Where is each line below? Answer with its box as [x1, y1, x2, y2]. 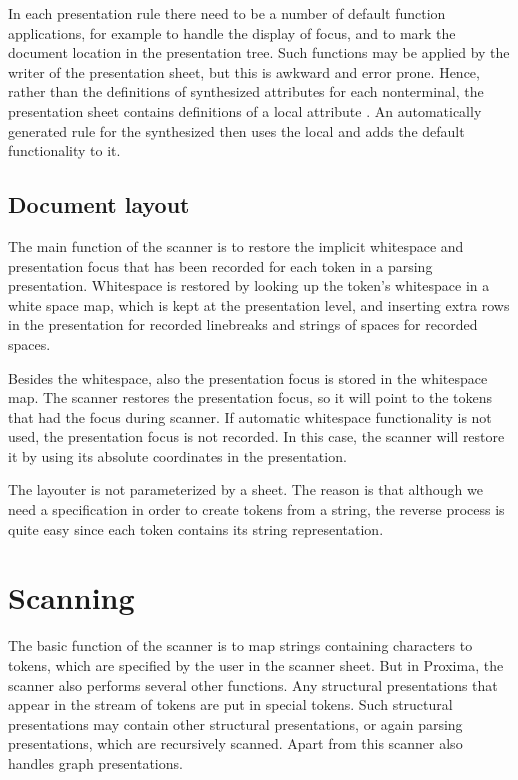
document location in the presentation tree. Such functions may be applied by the [8, 42, 510, 63]
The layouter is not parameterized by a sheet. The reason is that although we [8, 479, 483, 500]
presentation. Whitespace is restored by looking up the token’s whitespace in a [8, 275, 490, 296]
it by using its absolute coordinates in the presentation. [8, 445, 347, 466]
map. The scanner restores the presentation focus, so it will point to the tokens [8, 387, 493, 408]
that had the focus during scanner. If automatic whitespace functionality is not [8, 406, 492, 427]
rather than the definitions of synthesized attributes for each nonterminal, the [8, 81, 484, 102]
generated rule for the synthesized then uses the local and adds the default [8, 120, 465, 141]
